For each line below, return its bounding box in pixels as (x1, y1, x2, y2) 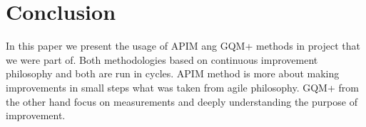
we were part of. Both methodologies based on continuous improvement (6, 52, 318, 67)
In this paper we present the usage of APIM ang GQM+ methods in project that (6, 38, 360, 53)
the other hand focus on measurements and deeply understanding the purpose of (6, 94, 357, 109)
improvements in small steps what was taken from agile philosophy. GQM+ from (6, 79, 359, 94)
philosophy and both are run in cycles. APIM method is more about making (6, 66, 340, 81)
